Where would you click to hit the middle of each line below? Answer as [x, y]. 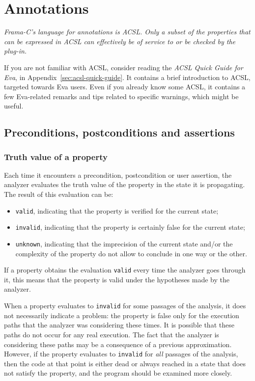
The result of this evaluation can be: [59, 194]
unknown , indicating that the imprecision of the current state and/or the [124, 243]
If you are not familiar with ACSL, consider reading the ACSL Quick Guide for [124, 67]
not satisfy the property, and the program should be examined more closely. [118, 373]
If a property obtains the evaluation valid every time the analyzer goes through [125, 270]
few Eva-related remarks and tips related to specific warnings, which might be [121, 96]
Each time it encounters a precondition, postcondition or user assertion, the [118, 175]
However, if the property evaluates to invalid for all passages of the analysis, [121, 354]
